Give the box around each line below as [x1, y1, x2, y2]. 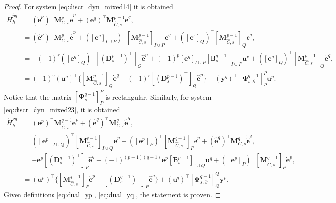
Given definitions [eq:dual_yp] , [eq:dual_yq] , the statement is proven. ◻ [4, 189, 221, 199]
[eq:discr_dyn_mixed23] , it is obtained [4, 104, 120, 115]
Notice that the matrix [4, 91, 72, 101]
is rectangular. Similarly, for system [105, 91, 212, 101]
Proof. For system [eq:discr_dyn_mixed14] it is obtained [4, 1, 173, 11]
